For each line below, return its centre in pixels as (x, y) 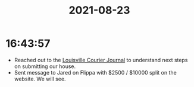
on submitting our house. (45, 66)
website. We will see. (40, 79)
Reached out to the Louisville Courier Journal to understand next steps (101, 60)
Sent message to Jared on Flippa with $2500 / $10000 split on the (95, 72)
